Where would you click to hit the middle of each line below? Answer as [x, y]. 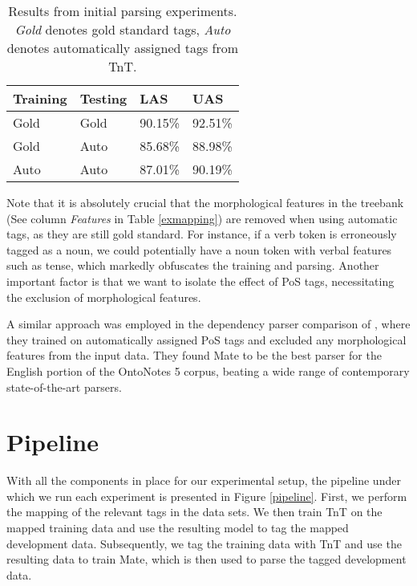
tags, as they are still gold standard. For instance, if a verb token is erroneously [202, 234]
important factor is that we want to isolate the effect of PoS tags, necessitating [200, 281]
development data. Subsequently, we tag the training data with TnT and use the [204, 543]
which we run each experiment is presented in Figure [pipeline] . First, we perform [207, 496]
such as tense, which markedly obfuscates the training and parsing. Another [193, 265]
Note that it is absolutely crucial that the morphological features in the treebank [205, 202]
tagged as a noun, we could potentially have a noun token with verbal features [199, 249]
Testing [103, 98]
